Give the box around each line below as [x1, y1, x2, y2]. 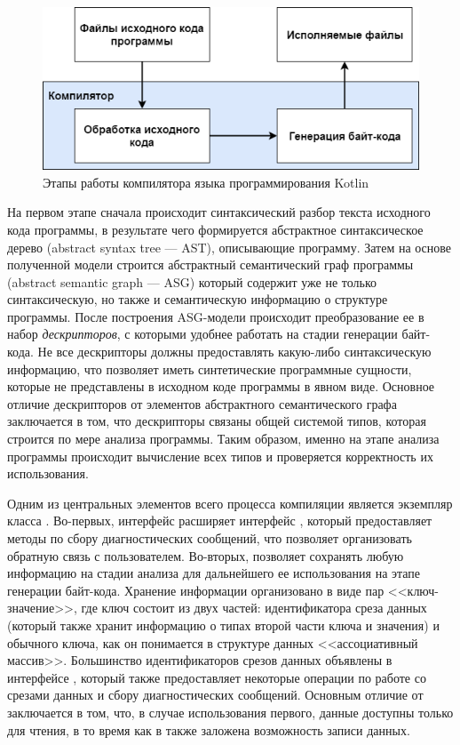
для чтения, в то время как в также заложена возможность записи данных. [7, 720, 410, 739]
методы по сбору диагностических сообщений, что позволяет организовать [7, 529, 412, 547]
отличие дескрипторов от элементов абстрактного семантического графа [7, 394, 397, 413]
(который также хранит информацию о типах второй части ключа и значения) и [7, 615, 440, 634]
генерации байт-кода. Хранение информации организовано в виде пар [7, 581, 385, 599]
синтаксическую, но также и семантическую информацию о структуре [7, 290, 388, 308]
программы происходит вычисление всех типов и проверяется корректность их [7, 446, 433, 465]
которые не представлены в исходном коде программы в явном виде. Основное [7, 377, 435, 396]
